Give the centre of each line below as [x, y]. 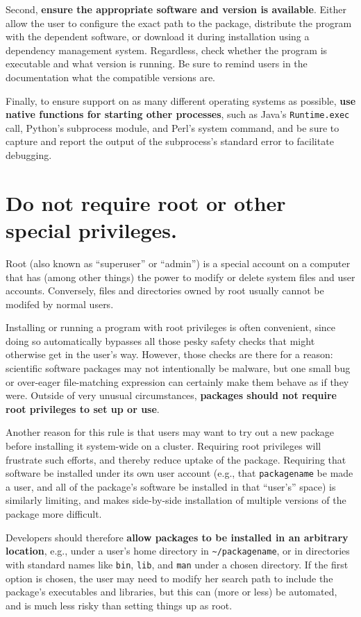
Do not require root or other [146, 202]
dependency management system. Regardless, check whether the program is [167, 50]
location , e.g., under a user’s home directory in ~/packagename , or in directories [178, 551]
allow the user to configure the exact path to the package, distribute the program [179, 23]
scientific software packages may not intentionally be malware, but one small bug [178, 368]
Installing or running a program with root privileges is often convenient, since [171, 327]
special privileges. [92, 229]
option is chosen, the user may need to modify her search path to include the [169, 578]
